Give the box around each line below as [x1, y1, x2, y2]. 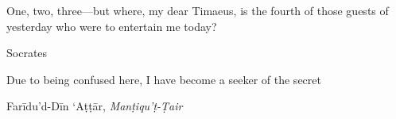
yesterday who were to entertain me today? [6, 17, 217, 34]
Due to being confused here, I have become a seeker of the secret [6, 71, 321, 87]
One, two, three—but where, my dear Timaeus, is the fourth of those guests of [6, 2, 389, 18]
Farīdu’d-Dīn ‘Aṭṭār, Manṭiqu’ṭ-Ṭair [6, 98, 183, 114]
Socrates [6, 44, 48, 61]
